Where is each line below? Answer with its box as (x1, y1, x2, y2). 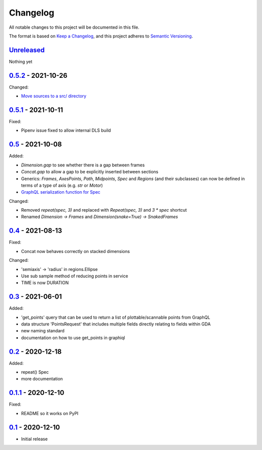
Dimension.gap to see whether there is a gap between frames (21, 162, 145, 168)
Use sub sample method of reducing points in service (21, 273, 129, 279)
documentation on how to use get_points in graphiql (21, 335, 126, 341)
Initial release (21, 436, 48, 442)
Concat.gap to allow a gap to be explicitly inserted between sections (21, 169, 159, 175)
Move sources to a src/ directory (21, 93, 87, 99)
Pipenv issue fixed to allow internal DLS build (21, 127, 111, 133)
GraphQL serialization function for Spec (21, 189, 100, 195)
